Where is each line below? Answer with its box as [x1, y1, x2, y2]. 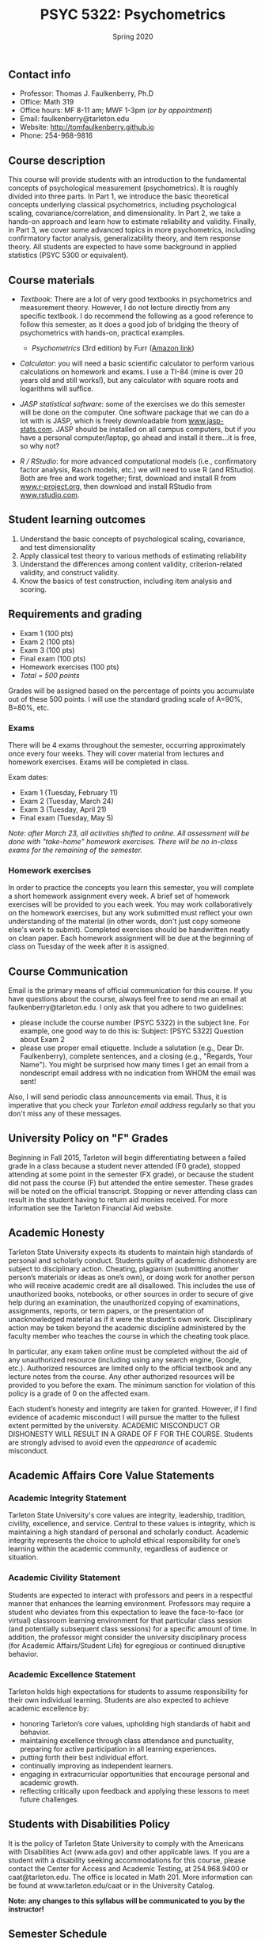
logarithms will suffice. [19, 384, 93, 393]
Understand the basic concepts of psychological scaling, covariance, [19, 534, 246, 544]
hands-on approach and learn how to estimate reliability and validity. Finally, [8, 217, 257, 226]
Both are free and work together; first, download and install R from [19, 473, 237, 483]
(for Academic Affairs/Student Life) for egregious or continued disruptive [8, 1640, 246, 1650]
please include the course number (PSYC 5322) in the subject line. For [19, 1018, 250, 1028]
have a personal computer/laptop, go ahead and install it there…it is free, [19, 433, 257, 442]
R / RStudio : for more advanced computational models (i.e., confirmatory [19, 457, 257, 466]
